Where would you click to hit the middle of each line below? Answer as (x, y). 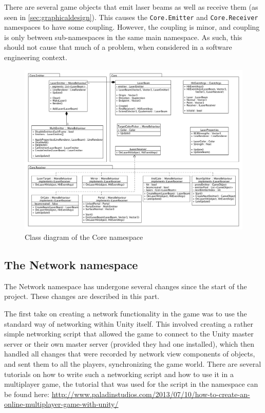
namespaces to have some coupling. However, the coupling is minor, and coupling (132, 27)
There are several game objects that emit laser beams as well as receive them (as (131, 7)
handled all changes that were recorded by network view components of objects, (130, 354)
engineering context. (36, 57)
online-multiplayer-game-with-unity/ (61, 404)
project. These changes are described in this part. (82, 296)
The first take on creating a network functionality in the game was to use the (126, 313)
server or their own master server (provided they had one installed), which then (129, 343)
